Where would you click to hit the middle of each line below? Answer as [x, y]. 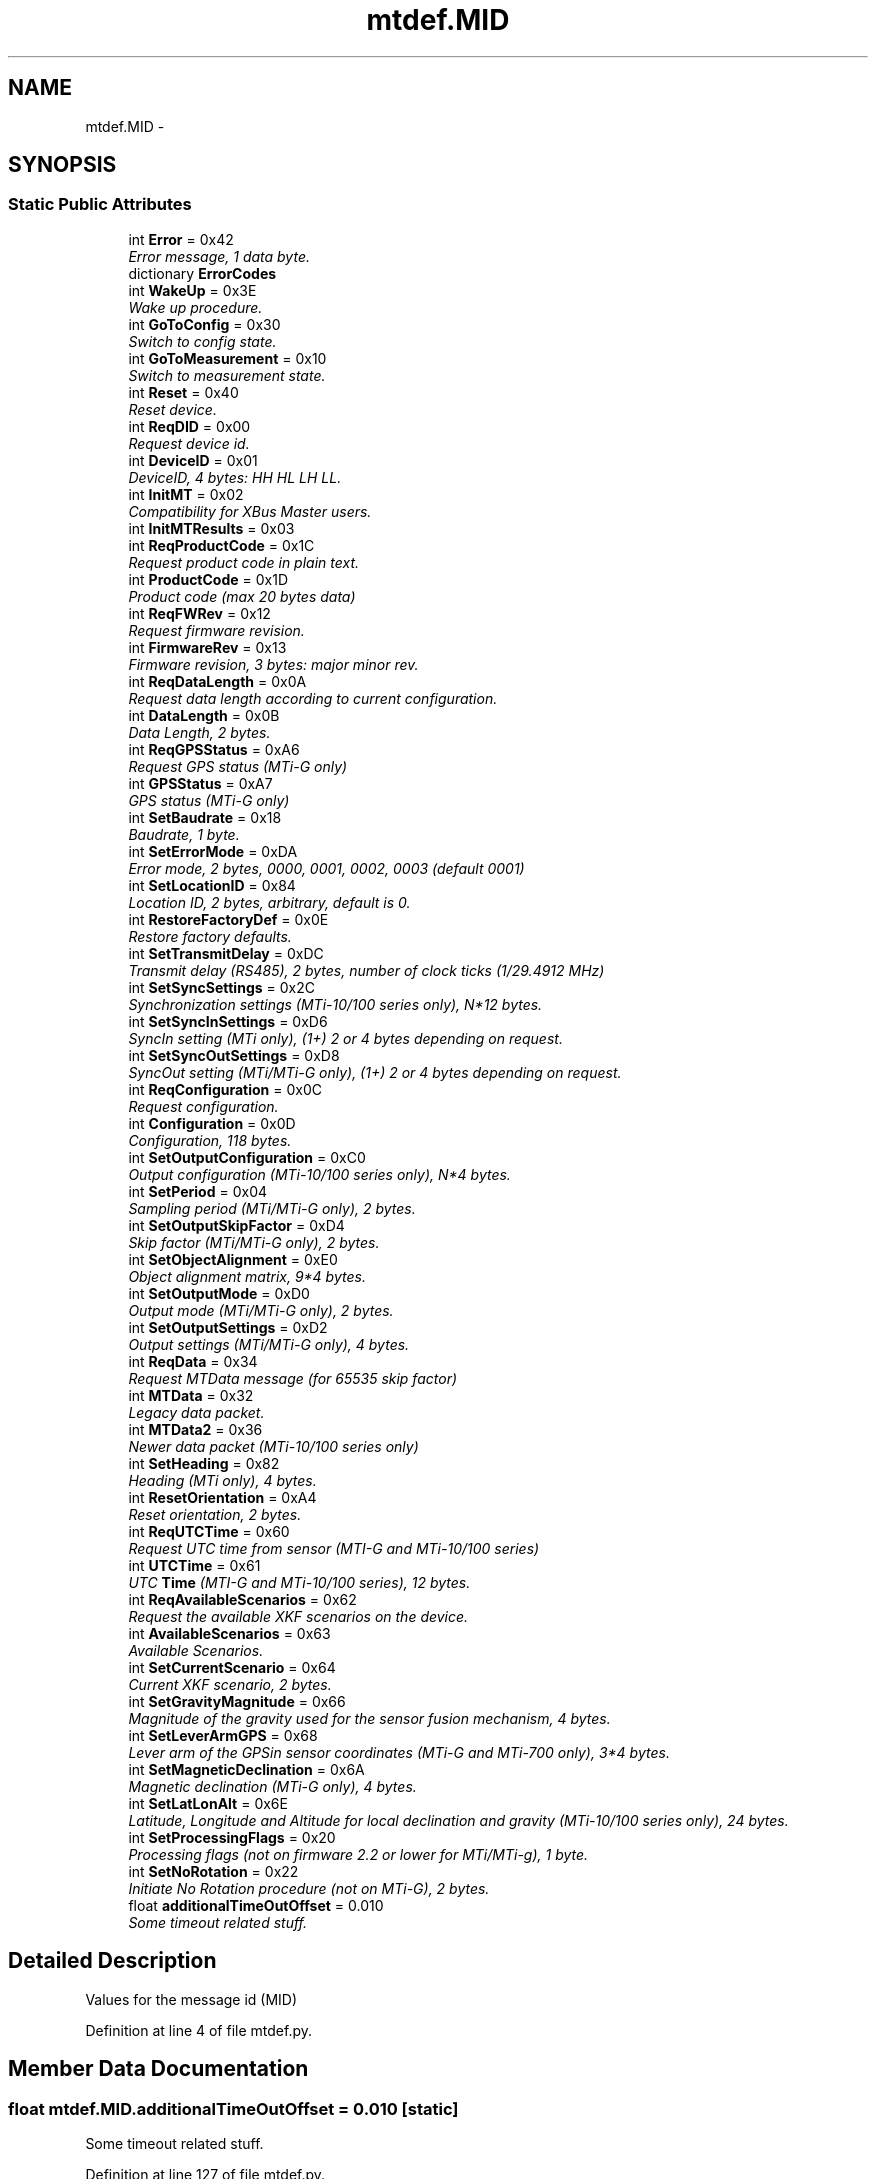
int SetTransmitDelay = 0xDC [226, 953]
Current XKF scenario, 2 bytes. [230, 1684]
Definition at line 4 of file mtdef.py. [199, 2030]
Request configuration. [203, 1106]
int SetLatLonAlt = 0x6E [208, 1803]
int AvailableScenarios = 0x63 [229, 1633]
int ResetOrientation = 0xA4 [222, 1497]
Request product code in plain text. [244, 562]
